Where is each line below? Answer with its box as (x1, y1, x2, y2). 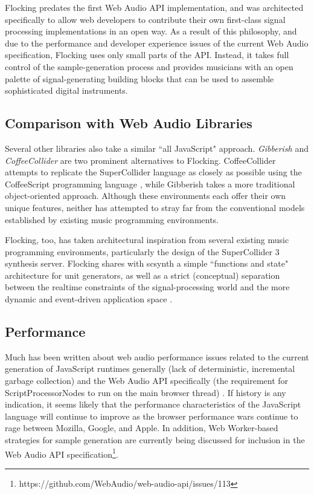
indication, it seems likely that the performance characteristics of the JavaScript (5, 398, 301, 411)
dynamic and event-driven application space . (5, 293, 173, 305)
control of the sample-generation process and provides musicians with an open (5, 60, 293, 73)
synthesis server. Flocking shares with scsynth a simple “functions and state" (5, 257, 289, 270)
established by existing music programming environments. (5, 213, 219, 226)
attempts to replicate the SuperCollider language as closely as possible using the (5, 166, 302, 178)
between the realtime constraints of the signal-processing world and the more (5, 281, 290, 293)
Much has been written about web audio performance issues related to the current (5, 350, 309, 363)
